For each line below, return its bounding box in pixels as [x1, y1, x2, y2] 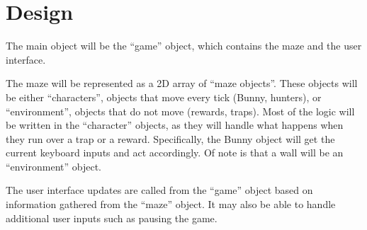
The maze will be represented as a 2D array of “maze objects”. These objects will [6, 76, 358, 91]
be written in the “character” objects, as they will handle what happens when [6, 117, 344, 132]
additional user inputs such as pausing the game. [6, 210, 218, 225]
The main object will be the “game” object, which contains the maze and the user [6, 38, 362, 53]
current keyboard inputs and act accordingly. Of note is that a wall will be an [6, 145, 344, 160]
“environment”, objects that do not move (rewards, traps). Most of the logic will [6, 103, 355, 118]
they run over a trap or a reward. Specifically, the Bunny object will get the [6, 131, 335, 146]
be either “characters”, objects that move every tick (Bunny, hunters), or [6, 89, 322, 104]
